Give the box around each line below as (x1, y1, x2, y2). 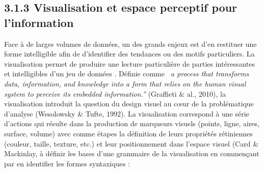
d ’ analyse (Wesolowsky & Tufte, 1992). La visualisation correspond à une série (4, 108, 249, 119)
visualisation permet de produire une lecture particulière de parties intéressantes (4, 58, 255, 69)
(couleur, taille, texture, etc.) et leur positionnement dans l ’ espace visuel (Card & (4, 138, 259, 149)
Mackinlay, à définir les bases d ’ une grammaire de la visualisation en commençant (4, 148, 259, 159)
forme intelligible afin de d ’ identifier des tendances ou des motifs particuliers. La (4, 48, 255, 59)
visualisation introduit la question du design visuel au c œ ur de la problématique (4, 98, 254, 109)
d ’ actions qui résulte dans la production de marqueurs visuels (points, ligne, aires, (4, 118, 259, 129)
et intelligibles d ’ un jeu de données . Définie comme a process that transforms (4, 68, 249, 79)
